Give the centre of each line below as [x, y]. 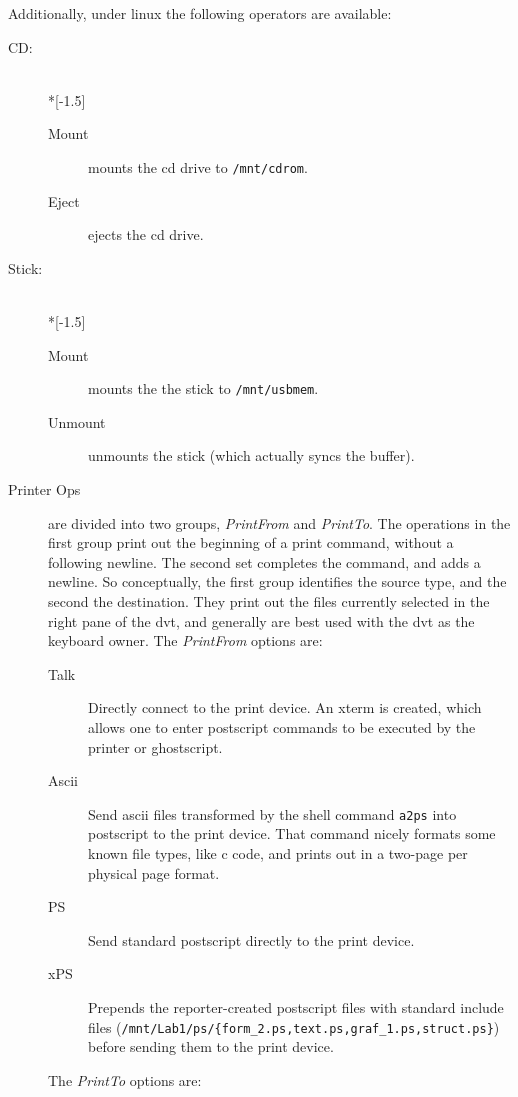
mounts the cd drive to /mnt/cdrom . [198, 166]
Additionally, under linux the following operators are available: [200, 13]
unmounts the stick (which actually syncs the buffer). [251, 455]
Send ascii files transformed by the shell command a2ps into [272, 813]
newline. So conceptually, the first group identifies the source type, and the [277, 581]
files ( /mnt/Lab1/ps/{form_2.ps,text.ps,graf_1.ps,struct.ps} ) [294, 1026]
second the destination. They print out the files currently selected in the [269, 601]
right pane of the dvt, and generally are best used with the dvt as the [261, 620]
